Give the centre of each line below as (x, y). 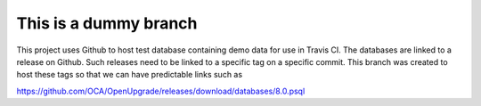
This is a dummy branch (107, 23)
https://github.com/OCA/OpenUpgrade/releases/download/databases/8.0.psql (161, 91)
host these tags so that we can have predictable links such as (130, 75)
